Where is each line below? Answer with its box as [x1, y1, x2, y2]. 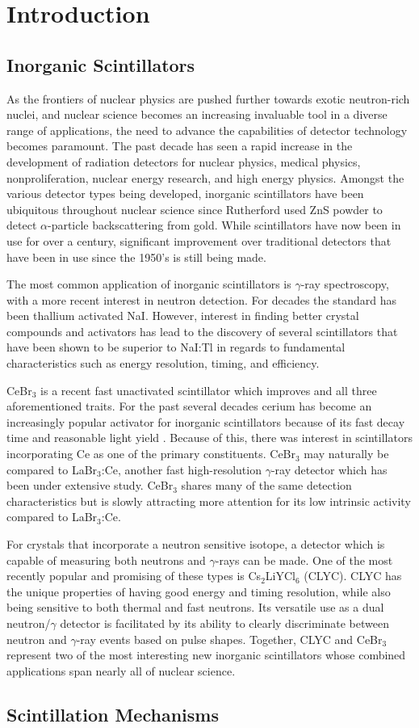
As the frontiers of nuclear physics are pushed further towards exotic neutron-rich [6, 90, 410, 107]
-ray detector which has [270, 461, 388, 478]
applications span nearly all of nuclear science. [6, 662, 236, 679]
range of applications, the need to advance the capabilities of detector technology [6, 121, 408, 138]
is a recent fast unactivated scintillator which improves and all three [40, 381, 377, 398]
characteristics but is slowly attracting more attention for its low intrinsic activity [6, 492, 411, 509]
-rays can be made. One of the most [215, 551, 393, 568]
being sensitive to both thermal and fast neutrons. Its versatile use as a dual [6, 599, 384, 616]
